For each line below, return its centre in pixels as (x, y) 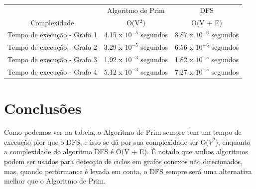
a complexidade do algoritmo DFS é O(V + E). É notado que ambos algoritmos (126, 151)
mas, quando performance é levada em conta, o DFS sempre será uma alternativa (128, 171)
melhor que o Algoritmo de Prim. (55, 181)
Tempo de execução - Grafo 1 (52, 35)
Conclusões (43, 108)
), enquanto (233, 142)
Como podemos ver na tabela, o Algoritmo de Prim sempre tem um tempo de (123, 132)
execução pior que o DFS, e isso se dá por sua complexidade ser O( (106, 142)
